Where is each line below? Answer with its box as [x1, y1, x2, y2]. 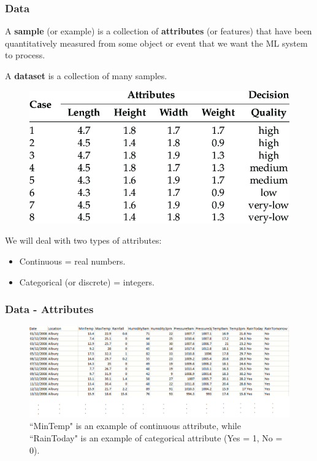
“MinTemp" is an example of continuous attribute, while [29, 419, 241, 432]
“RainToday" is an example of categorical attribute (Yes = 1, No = [29, 431, 283, 444]
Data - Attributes [5, 301, 94, 317]
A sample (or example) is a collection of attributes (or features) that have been [5, 25, 312, 37]
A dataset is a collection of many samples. [5, 69, 167, 82]
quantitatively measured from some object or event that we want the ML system [5, 36, 308, 49]
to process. [5, 48, 45, 61]
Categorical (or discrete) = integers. [19, 275, 155, 288]
